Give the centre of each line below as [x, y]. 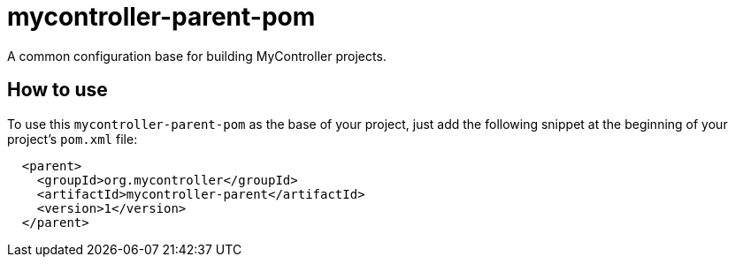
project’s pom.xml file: [73, 139]
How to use [57, 90]
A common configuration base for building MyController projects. [197, 56]
